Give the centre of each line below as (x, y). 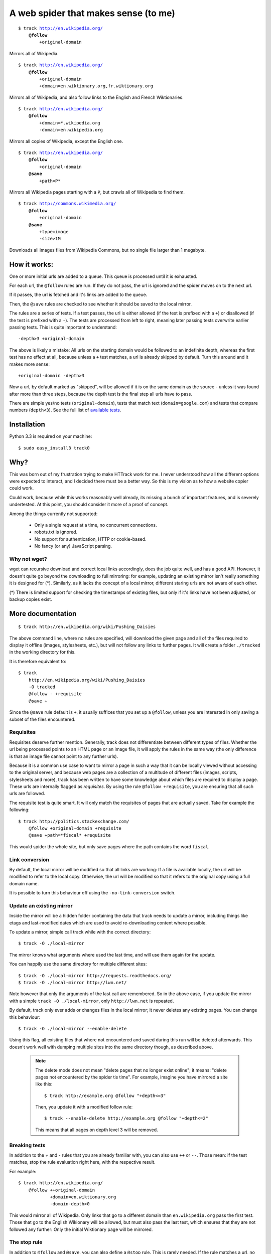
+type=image (54, 231)
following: (19, 810)
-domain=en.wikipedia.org (71, 130)
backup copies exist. (31, 599)
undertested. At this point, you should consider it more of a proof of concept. (89, 505)
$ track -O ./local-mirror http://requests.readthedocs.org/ (95, 975)
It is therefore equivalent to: (38, 661)
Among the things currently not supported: (53, 514)
